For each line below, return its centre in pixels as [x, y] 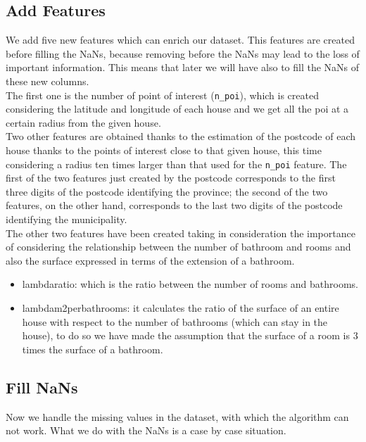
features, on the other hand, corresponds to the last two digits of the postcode [174, 205]
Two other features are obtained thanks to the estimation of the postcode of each [181, 136]
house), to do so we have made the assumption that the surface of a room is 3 [190, 335]
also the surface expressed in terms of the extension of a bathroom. [150, 260]
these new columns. [48, 81]
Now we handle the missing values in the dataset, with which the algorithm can [177, 416]
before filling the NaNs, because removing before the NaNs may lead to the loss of [183, 53]
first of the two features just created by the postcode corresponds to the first [171, 178]
